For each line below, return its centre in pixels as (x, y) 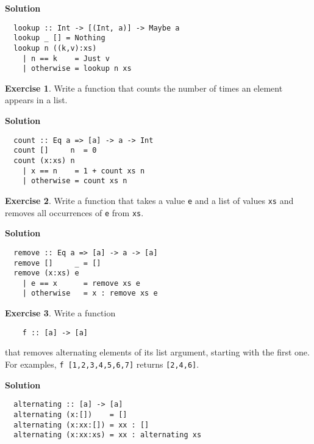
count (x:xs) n (44, 160)
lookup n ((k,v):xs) (55, 48)
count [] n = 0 (55, 151)
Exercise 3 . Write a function (60, 313)
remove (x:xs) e (46, 273)
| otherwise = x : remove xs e (90, 293)
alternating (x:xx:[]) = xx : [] (81, 425)
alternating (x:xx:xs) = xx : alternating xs (108, 435)
